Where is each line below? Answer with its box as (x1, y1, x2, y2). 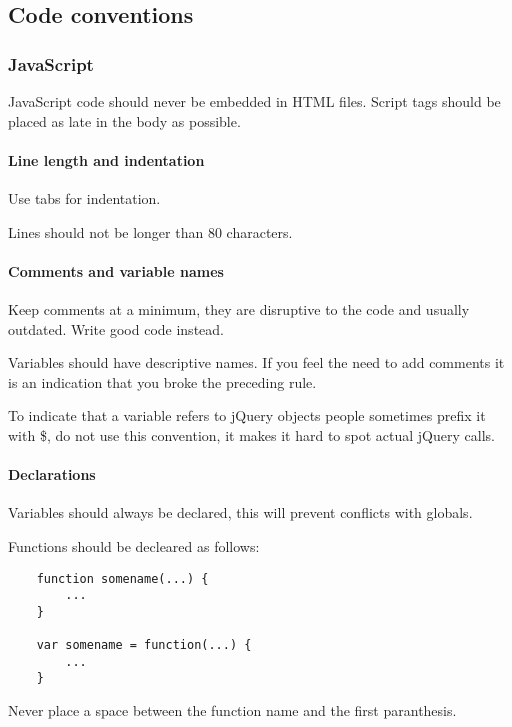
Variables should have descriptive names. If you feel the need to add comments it (8, 352, 505, 373)
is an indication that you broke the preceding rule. (8, 371, 317, 392)
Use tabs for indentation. (8, 187, 161, 208)
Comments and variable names (8, 260, 224, 281)
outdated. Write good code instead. (8, 318, 224, 339)
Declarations (8, 464, 96, 485)
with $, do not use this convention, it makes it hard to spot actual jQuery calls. (8, 424, 495, 445)
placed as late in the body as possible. (8, 110, 241, 131)
